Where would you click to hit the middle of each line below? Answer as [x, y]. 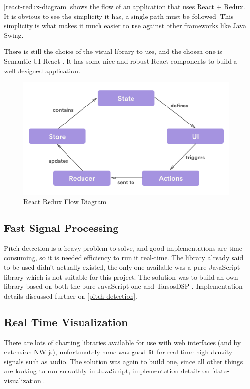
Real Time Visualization [66, 322]
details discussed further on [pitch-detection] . [71, 295]
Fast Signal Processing [61, 227]
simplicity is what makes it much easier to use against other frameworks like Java [125, 26]
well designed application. [42, 70]
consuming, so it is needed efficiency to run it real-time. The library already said [124, 257]
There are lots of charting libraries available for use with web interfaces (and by [123, 342]
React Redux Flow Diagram [65, 201]
